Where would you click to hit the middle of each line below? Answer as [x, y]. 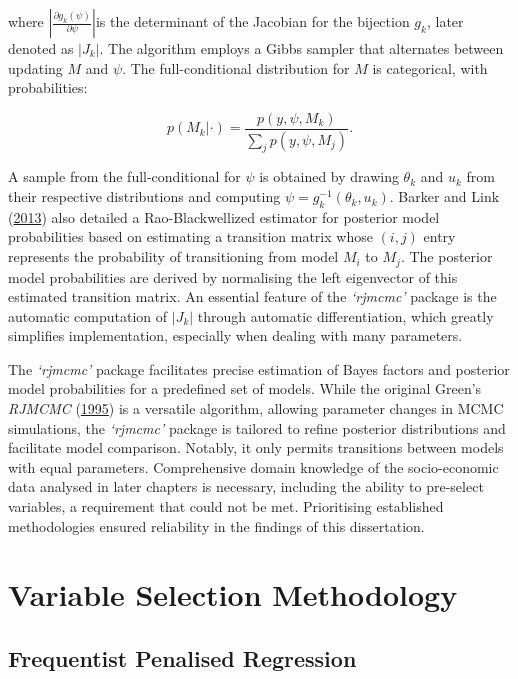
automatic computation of [88, 315]
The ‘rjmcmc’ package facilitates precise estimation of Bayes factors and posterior [259, 368]
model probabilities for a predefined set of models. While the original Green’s [245, 388]
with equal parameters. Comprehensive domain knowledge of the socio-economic [253, 466]
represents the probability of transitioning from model [173, 256]
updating [35, 67]
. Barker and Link [444, 196]
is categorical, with [430, 67]
